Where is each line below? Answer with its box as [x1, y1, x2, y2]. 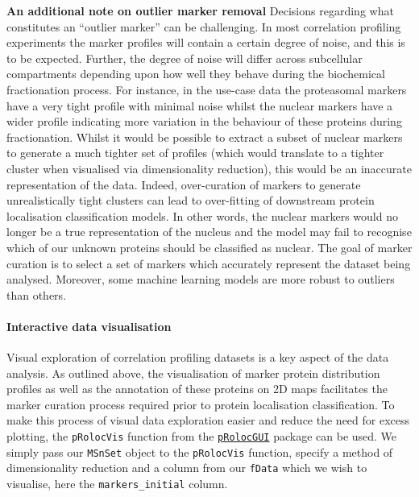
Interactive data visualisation [6, 317, 172, 334]
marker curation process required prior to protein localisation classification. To [6, 396, 395, 412]
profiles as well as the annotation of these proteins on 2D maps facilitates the [6, 380, 388, 397]
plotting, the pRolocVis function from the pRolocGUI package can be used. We [6, 428, 397, 445]
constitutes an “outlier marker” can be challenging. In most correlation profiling [6, 18, 401, 35]
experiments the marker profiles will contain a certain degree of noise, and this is [6, 34, 405, 51]
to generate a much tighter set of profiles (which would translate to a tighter [6, 144, 384, 161]
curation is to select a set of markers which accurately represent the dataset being [6, 255, 411, 271]
